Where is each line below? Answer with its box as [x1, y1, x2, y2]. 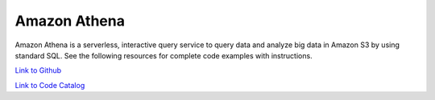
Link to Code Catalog [14, 80, 85, 90]
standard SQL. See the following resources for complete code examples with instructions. [14, 50, 313, 60]
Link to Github [14, 66, 62, 75]
